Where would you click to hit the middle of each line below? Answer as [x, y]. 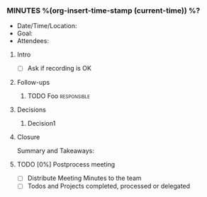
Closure [28, 137]
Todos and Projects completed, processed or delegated [109, 186]
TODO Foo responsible [58, 96]
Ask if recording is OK [59, 68]
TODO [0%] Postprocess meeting [66, 165]
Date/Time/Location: [47, 26]
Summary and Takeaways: [56, 151]
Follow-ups [33, 83]
